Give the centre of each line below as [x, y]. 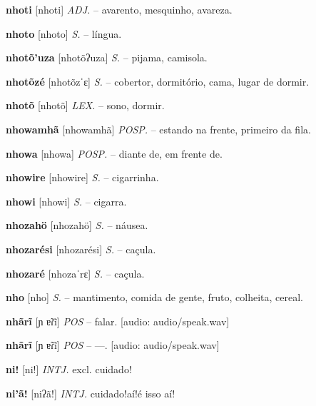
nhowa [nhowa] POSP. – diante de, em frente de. [114, 153]
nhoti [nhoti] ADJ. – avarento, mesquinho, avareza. [119, 9]
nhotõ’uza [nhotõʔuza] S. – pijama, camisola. [107, 57]
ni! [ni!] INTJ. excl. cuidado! [69, 369]
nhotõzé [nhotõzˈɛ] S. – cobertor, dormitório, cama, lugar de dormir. [158, 81]
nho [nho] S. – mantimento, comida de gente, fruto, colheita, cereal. [154, 297]
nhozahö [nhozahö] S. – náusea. [77, 225]
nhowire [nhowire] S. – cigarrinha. [82, 177]
